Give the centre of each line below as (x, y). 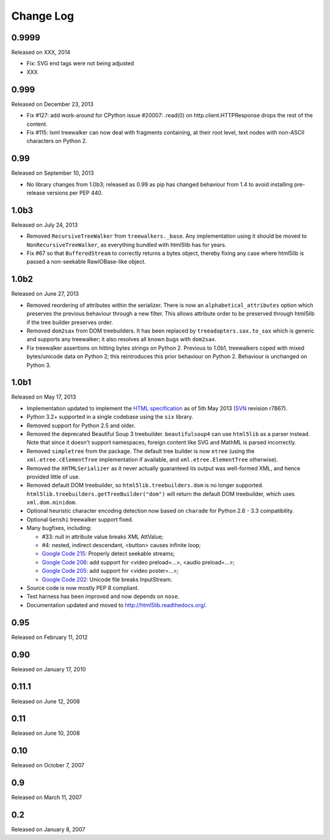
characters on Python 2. (57, 141)
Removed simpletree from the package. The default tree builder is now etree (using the (141, 451)
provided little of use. (53, 476)
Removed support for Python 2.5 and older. (81, 426)
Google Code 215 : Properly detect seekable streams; (108, 554)
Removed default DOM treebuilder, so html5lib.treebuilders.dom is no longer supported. (145, 485)
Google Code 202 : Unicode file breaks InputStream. (107, 579)
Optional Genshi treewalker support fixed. (80, 519)
